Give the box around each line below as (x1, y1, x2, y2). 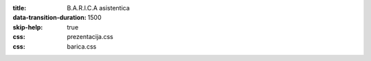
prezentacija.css (67, 33, 113, 41)
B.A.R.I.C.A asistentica (67, 4, 130, 12)
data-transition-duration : (12, 14, 87, 22)
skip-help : (12, 23, 43, 31)
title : (12, 4, 27, 12)
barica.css (67, 42, 97, 51)
